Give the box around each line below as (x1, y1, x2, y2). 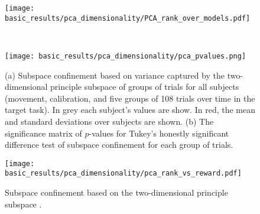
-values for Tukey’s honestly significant (89, 127, 229, 139)
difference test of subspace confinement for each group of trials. (5, 138, 233, 151)
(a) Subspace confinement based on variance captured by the (5, 69, 225, 81)
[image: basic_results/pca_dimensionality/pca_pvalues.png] (5, 51, 246, 60)
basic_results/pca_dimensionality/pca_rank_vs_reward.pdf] (5, 169, 242, 178)
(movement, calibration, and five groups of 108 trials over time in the (5, 92, 255, 104)
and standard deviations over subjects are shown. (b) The (5, 115, 214, 127)
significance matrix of (5, 127, 82, 139)
